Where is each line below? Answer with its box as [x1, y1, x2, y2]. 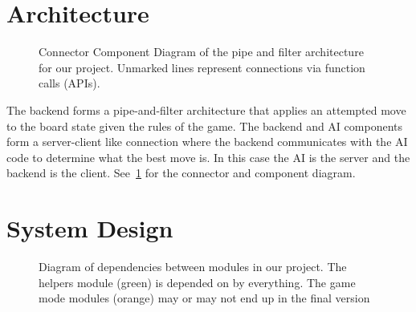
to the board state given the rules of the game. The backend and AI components [6, 117, 402, 134]
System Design [6, 212, 173, 245]
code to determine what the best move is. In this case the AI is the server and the [6, 148, 410, 165]
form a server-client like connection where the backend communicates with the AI [6, 133, 408, 150]
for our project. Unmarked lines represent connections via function [39, 59, 365, 75]
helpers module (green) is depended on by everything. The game [39, 274, 356, 290]
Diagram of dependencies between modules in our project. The [39, 258, 347, 274]
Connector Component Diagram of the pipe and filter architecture [39, 43, 364, 60]
